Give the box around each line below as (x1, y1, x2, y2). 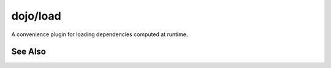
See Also (11, 47, 46, 57)
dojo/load (11, 9, 61, 23)
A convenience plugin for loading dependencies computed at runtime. (11, 31, 188, 38)
